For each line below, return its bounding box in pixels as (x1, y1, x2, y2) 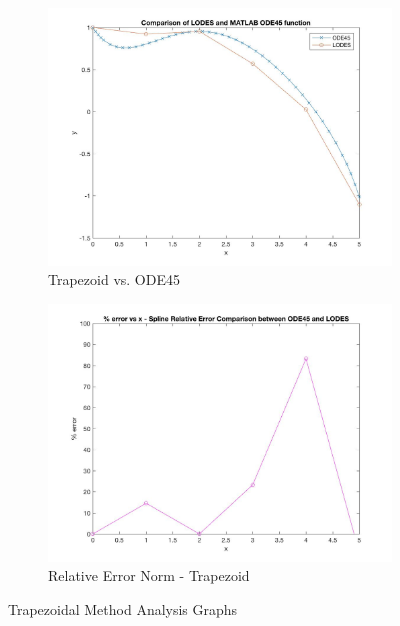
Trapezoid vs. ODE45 (48, 269, 180, 290)
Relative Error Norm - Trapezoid (48, 565, 250, 586)
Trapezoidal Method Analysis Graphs (8, 598, 238, 619)
